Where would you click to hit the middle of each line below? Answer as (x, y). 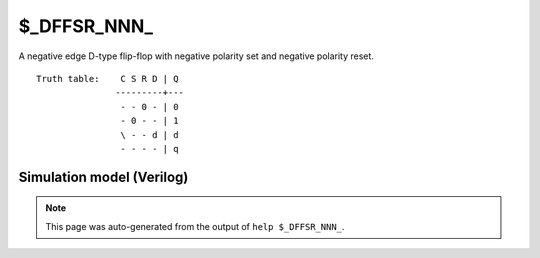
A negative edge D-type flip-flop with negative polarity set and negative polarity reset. (196, 56)
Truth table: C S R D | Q (107, 78)
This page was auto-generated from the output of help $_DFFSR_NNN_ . (195, 226)
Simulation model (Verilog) (103, 176)
